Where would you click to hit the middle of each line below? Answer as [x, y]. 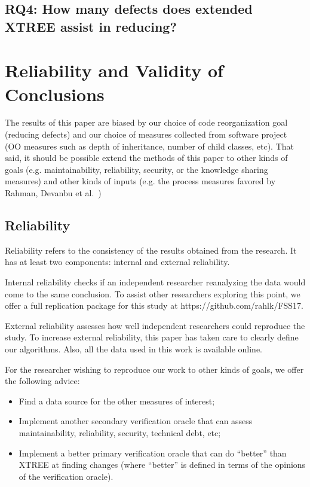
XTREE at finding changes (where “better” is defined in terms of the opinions [162, 465]
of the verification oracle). [66, 476]
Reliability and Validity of [114, 70]
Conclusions [55, 94]
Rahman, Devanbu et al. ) [53, 193]
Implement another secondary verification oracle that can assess [136, 421]
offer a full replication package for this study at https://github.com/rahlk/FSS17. [154, 305]
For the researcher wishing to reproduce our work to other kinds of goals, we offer [154, 369]
